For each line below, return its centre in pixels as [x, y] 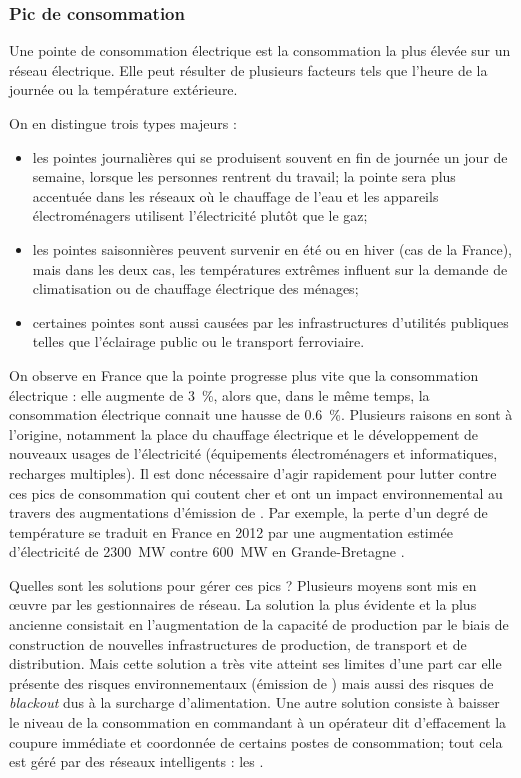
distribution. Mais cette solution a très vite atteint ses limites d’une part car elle [255, 663]
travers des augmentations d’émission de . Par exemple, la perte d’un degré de [248, 512]
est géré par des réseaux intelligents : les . [136, 761]
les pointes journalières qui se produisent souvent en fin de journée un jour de [270, 156]
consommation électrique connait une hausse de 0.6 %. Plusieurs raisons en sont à [261, 414]
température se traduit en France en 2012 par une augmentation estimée [231, 531]
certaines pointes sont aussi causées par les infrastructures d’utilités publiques [270, 321]
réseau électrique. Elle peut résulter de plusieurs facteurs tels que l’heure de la [248, 69]
